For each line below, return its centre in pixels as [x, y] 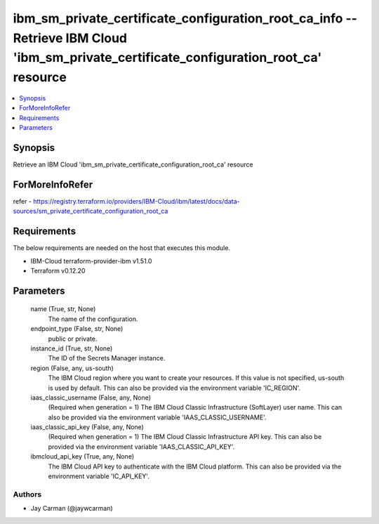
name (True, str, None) [63, 309]
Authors [27, 494]
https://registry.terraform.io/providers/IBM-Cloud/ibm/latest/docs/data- [136, 201]
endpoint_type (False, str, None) [77, 329]
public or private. [73, 339]
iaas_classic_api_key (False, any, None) [87, 427]
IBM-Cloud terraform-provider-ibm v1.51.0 [91, 261]
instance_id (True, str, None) [72, 348]
